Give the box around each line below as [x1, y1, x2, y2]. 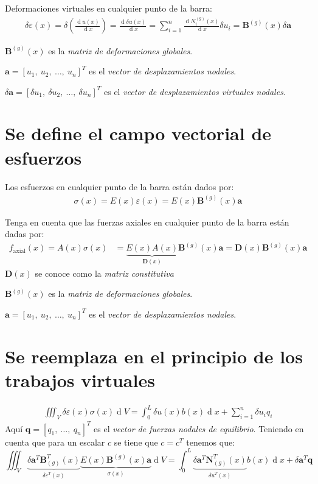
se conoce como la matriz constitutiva [35, 266, 174, 279]
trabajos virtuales [5, 367, 155, 392]
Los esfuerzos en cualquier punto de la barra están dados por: [5, 180, 234, 193]
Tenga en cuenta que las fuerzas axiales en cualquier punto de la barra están [5, 215, 289, 228]
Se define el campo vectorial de [5, 121, 272, 146]
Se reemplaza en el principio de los [5, 343, 303, 368]
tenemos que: [186, 435, 235, 448]
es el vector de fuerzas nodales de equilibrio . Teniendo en [94, 422, 304, 435]
